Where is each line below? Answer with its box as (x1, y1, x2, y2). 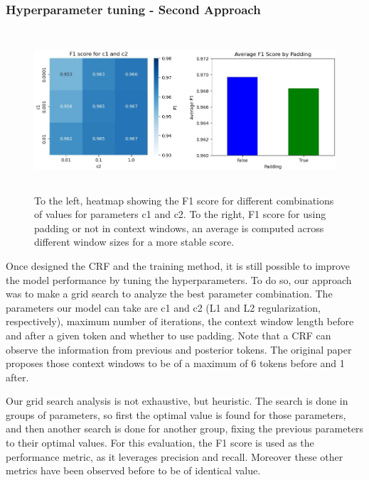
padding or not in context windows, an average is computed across (34, 220, 324, 235)
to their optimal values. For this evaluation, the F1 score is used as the (6, 435, 314, 450)
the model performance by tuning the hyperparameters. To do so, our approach (6, 272, 352, 287)
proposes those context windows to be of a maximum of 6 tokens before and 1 (6, 356, 345, 371)
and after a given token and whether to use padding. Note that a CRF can (6, 327, 331, 342)
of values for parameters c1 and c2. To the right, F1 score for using (34, 207, 326, 222)
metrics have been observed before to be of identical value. (6, 463, 261, 478)
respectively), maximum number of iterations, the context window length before (6, 314, 354, 329)
